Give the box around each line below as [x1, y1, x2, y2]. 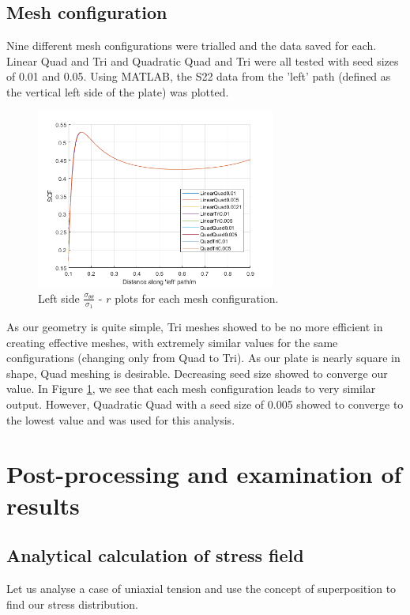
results [6, 489, 80, 521]
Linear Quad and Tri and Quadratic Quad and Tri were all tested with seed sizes [6, 52, 399, 69]
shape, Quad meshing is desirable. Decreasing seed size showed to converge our [6, 364, 388, 381]
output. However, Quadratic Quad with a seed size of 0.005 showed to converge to [6, 395, 404, 412]
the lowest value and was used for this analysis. [6, 411, 235, 428]
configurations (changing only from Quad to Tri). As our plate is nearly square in [6, 349, 401, 366]
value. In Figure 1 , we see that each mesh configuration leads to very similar [6, 380, 376, 397]
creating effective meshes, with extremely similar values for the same [6, 334, 338, 350]
